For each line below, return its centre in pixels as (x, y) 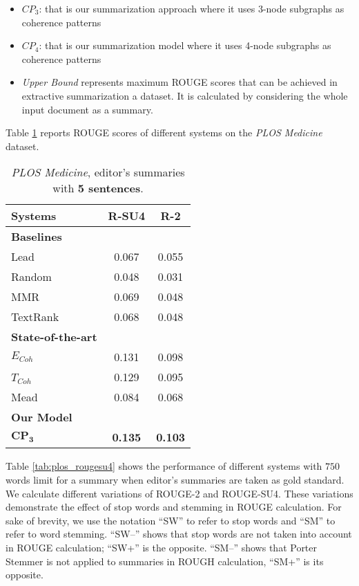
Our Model (42, 417)
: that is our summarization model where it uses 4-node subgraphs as (185, 45)
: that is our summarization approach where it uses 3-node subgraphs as (192, 8)
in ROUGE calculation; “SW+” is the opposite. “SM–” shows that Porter (162, 547)
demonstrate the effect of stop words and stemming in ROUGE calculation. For (174, 507)
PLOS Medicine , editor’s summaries (98, 172)
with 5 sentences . (98, 188)
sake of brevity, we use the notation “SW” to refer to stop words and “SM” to (171, 520)
